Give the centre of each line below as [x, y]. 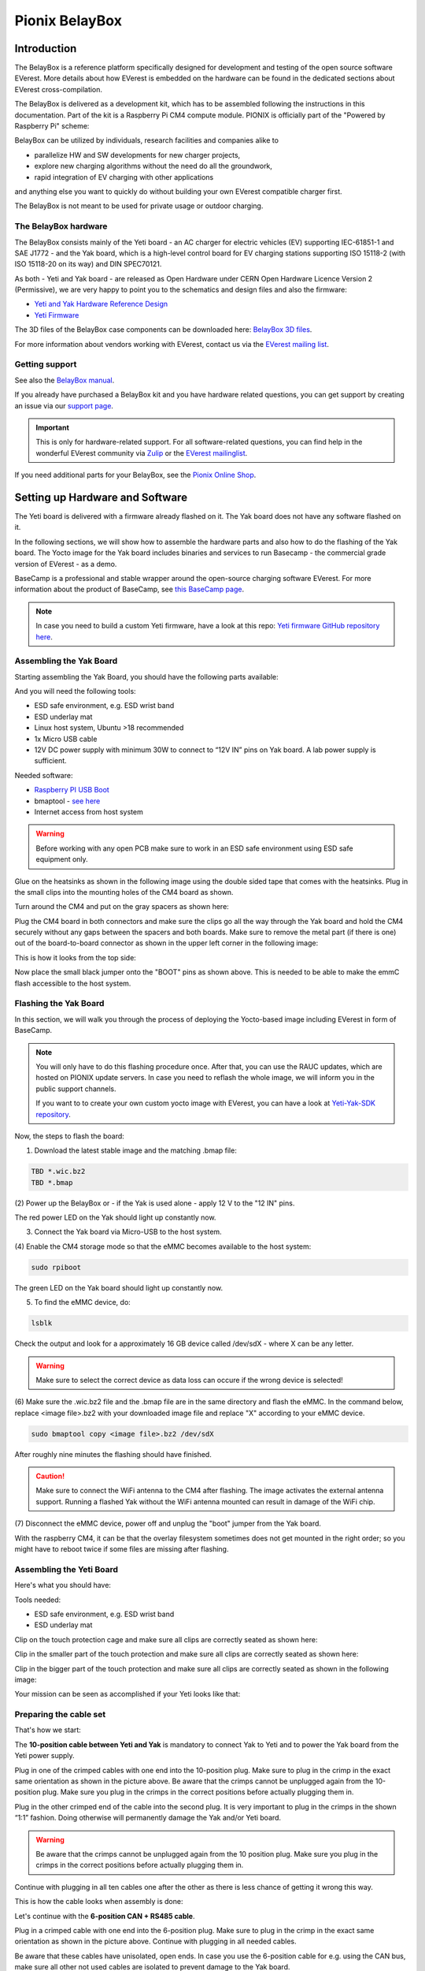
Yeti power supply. [44, 1756]
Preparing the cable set [60, 1715]
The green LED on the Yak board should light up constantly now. [119, 1287]
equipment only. [62, 859]
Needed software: [44, 775]
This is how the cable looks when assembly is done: [99, 1902]
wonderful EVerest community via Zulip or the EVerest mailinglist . [142, 453]
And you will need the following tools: [76, 691]
